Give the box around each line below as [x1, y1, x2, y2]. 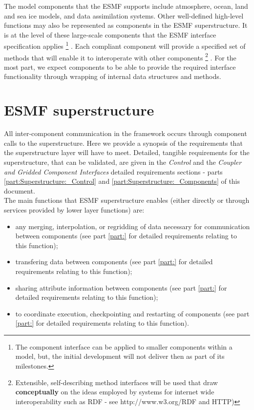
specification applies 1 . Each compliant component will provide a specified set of [4, 39, 246, 51]
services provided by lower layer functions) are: [4, 204, 145, 215]
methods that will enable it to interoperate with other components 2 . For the [4, 51, 236, 62]
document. [4, 185, 35, 195]
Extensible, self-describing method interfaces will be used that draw [15, 377, 218, 387]
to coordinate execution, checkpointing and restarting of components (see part [15, 308, 250, 318]
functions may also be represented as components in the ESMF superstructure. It [4, 20, 248, 30]
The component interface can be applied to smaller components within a [15, 341, 233, 351]
